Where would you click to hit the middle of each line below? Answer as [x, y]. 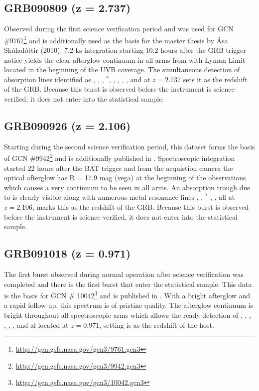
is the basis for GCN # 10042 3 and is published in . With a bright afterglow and [127, 295]
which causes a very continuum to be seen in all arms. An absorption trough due [127, 187]
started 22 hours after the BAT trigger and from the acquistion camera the [119, 168]
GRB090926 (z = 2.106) [67, 126]
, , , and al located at [36, 325]
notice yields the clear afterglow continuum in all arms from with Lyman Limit [125, 60]
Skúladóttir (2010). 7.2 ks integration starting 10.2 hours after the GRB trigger [125, 50]
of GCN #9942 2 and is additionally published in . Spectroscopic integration [120, 157]
